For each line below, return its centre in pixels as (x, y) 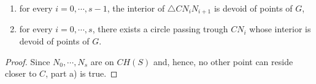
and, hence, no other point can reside (223, 61)
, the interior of (136, 8)
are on (102, 61)
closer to (21, 73)
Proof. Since (28, 61)
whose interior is (280, 29)
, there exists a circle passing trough (160, 29)
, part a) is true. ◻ (82, 73)
